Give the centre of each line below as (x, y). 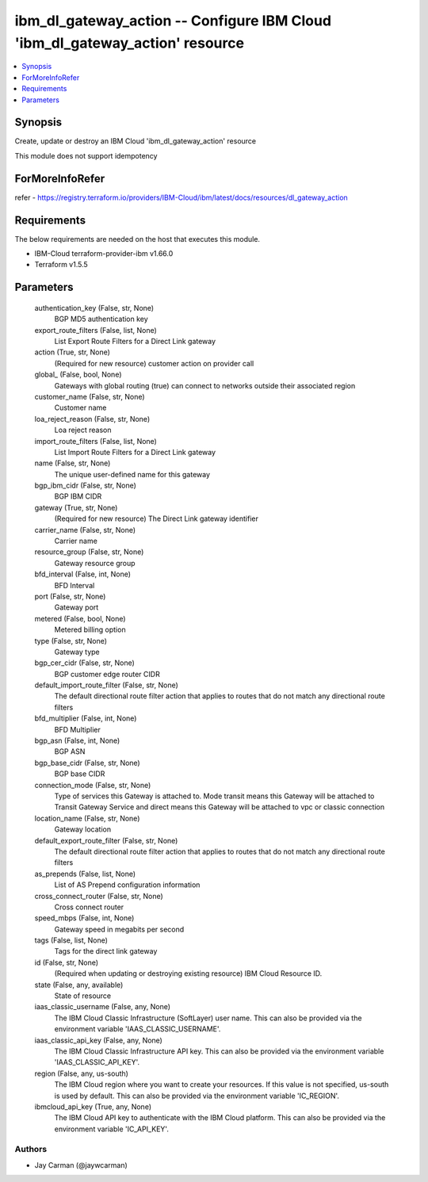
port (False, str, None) (70, 596)
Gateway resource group (95, 563)
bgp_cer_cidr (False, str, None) (84, 663)
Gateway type (77, 652)
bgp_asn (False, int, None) (77, 740)
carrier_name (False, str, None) (85, 530)
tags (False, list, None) (71, 940)
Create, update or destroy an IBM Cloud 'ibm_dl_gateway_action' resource (136, 141)
